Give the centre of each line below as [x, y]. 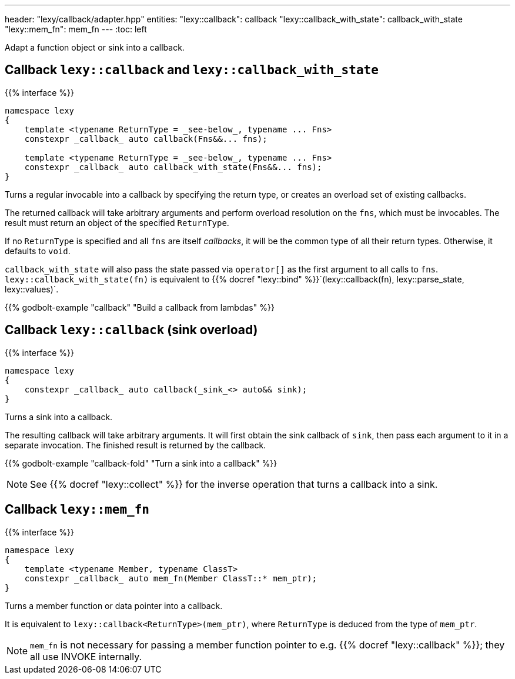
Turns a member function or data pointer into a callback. [114, 605]
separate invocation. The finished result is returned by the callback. [136, 445]
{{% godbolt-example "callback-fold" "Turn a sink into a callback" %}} [141, 463]
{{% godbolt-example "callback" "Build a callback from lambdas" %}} [140, 307]
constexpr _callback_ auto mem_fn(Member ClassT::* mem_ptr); [171, 578]
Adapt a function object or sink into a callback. [95, 47]
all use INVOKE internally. [86, 656]
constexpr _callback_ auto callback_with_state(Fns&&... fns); [173, 167]
